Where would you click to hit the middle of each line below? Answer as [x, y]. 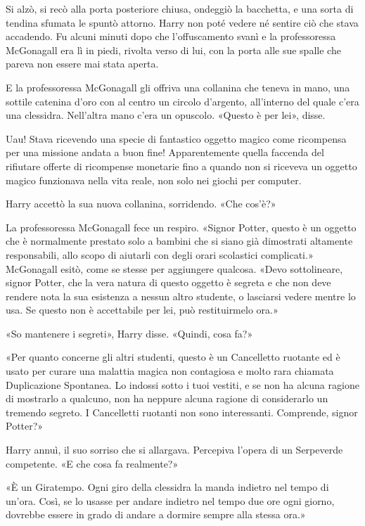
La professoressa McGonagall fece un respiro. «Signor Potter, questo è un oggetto [181, 227]
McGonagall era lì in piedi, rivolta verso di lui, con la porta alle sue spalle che [173, 50]
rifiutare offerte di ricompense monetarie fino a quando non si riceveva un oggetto [181, 166]
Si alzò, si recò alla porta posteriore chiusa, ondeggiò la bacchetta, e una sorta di [180, 8]
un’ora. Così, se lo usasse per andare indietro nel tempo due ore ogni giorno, [170, 500]
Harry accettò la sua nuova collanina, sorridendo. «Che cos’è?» [141, 204]
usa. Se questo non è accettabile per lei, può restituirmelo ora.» [142, 310]
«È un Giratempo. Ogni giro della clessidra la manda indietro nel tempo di [167, 487]
